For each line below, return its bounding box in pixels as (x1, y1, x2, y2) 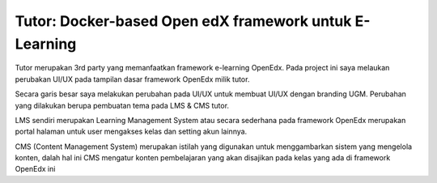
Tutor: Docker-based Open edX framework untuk (15, 12, 352, 30)
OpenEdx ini (15, 164, 56, 174)
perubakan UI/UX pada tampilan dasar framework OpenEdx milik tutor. (15, 74, 250, 84)
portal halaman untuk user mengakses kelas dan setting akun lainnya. (15, 126, 248, 137)
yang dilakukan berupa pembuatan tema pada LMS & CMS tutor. (15, 100, 230, 110)
